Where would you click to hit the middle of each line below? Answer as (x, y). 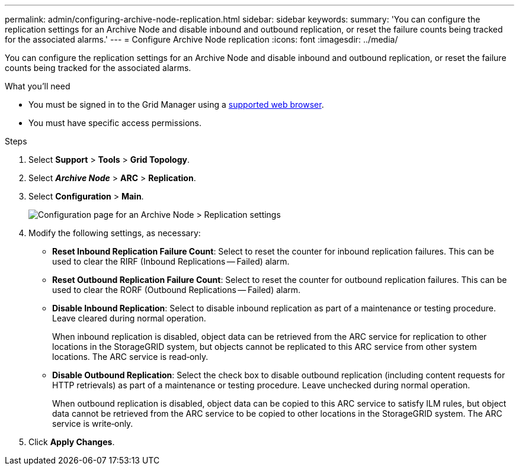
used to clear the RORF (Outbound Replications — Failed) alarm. (177, 290)
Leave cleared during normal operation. (129, 318)
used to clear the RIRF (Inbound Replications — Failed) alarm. (171, 261)
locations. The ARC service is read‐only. (130, 357)
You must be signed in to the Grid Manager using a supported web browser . (176, 104)
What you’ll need (38, 86)
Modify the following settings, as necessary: (115, 233)
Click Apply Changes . (72, 442)
